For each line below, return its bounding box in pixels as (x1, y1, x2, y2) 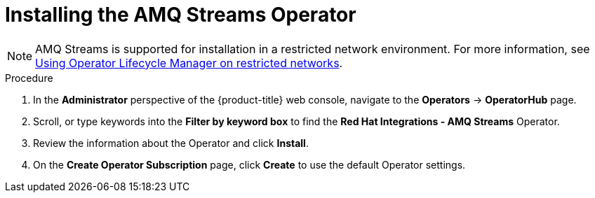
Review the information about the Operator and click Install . (33, 136, 309, 149)
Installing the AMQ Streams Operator (5, 3, 356, 27)
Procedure (5, 71, 53, 84)
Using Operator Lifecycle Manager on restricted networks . (35, 55, 343, 70)
